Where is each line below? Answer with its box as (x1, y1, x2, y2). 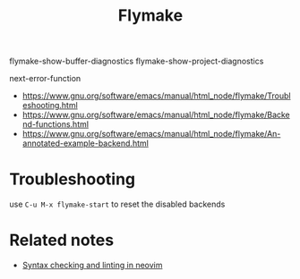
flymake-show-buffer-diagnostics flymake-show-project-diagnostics (9, 55, 264, 67)
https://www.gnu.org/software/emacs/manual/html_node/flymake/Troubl (21, 90, 291, 101)
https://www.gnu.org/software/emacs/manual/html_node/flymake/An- (21, 129, 281, 139)
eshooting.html (21, 100, 78, 111)
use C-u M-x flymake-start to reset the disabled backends (9, 199, 226, 210)
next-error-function (9, 73, 81, 84)
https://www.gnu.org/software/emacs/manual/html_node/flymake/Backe (21, 109, 291, 121)
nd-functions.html (21, 119, 90, 130)
